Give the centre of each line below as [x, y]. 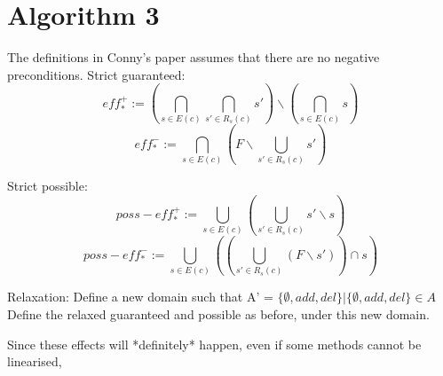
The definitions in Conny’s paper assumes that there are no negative [194, 57]
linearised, [35, 361]
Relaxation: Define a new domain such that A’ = [140, 297]
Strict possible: [47, 185]
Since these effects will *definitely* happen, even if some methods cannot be [214, 344]
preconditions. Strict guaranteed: [96, 74]
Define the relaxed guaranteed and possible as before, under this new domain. [218, 313]
